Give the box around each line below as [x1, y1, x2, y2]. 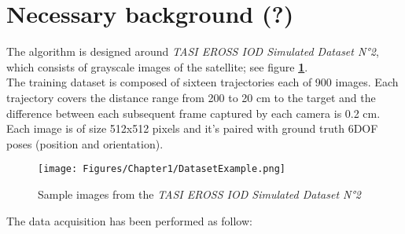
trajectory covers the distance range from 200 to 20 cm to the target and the [6, 89, 376, 105]
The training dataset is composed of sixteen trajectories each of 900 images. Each [6, 74, 399, 90]
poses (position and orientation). [6, 135, 164, 152]
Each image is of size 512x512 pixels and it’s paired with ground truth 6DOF [6, 120, 378, 137]
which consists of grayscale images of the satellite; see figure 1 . [6, 58, 308, 75]
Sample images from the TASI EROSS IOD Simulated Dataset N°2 [38, 185, 362, 202]
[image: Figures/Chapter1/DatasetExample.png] [38, 163, 285, 175]
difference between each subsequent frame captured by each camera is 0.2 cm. [6, 104, 381, 121]
